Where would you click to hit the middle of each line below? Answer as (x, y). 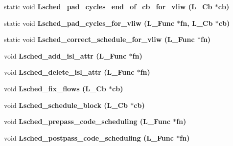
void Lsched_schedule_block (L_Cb (66, 105)
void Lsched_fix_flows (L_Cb (55, 88)
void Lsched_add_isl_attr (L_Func (65, 55)
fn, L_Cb (197, 23)
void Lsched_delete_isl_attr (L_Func (69, 72)
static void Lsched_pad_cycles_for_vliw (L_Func (89, 23)
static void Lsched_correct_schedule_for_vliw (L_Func (99, 39)
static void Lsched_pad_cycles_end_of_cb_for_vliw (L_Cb (108, 6)
